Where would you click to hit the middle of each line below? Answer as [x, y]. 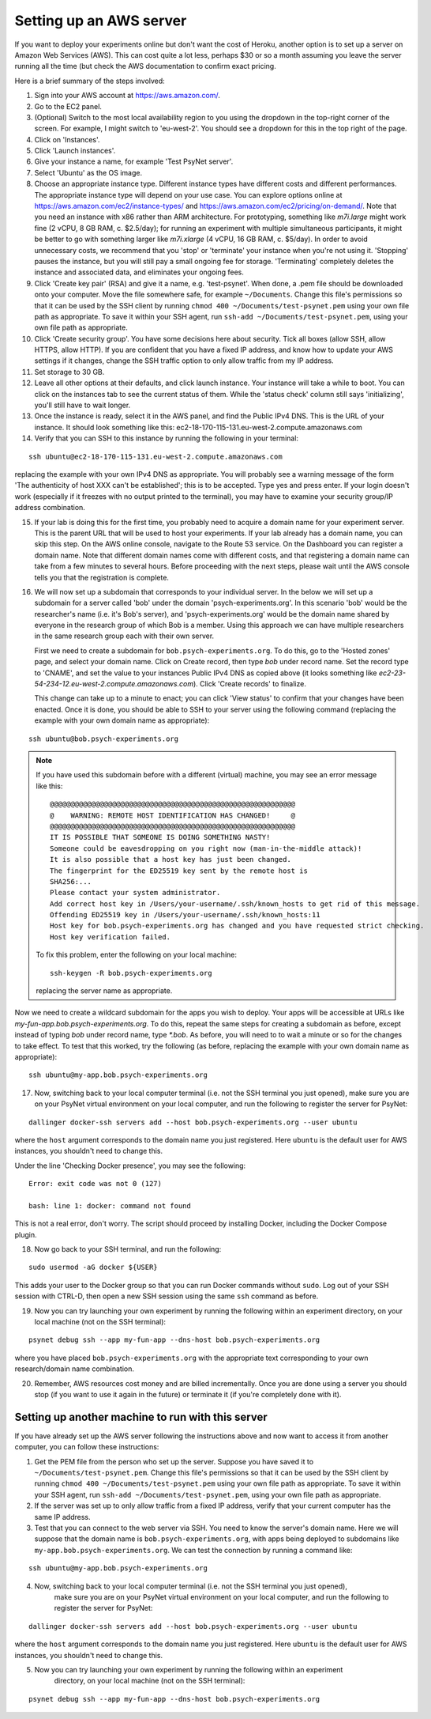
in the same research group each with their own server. [124, 636]
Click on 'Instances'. [67, 139]
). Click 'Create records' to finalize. [250, 684]
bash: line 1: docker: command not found [110, 1205]
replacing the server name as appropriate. [104, 991]
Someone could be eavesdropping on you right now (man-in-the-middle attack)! [206, 848]
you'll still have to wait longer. [82, 405]
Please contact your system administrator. [135, 893]
